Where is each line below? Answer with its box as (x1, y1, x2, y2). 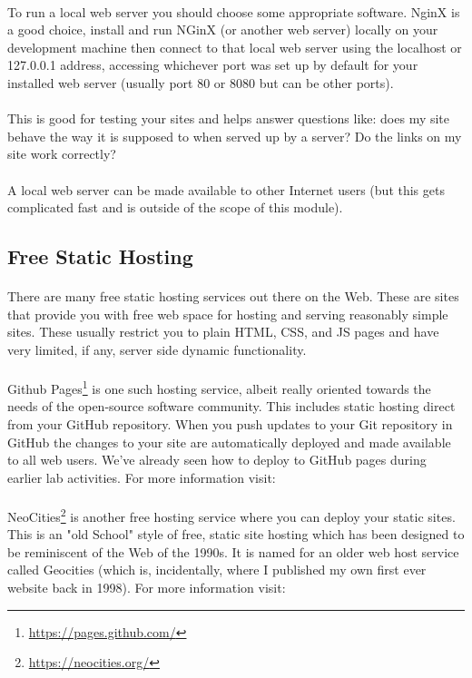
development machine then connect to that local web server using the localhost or (7, 37, 462, 56)
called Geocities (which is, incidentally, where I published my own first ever (7, 560, 427, 579)
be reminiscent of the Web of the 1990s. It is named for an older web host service (7, 542, 459, 561)
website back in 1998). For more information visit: (7, 577, 286, 596)
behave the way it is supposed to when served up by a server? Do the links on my (7, 126, 462, 145)
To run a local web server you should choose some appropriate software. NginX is (7, 2, 460, 21)
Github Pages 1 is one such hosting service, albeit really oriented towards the (7, 377, 431, 398)
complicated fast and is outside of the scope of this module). (7, 198, 343, 217)
